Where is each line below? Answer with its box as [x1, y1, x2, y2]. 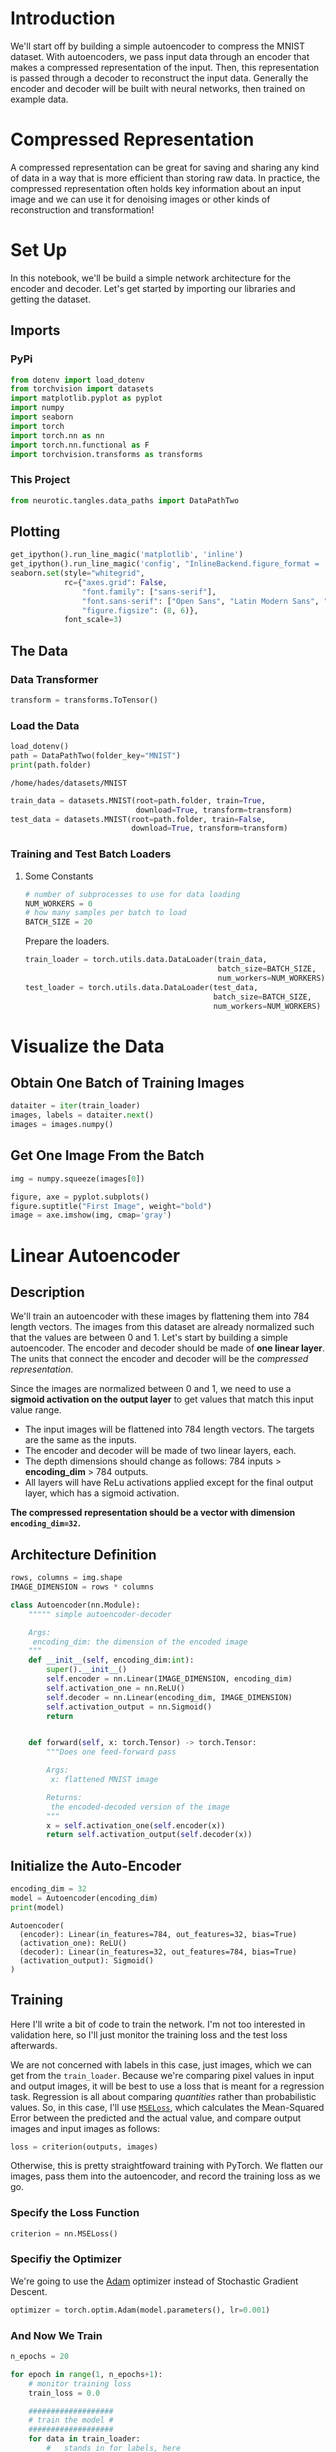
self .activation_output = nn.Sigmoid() [46, 1702, 213, 1712]
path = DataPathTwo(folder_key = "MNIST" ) [10, 751, 182, 761]
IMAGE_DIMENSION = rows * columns [10, 1582, 155, 1592]
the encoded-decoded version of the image [50, 1802, 230, 1812]
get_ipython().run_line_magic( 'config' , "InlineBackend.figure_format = [10, 559, 320, 569]
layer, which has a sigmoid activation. [24, 1487, 180, 1499]
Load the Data [10, 718, 80, 732]
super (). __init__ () [46, 1665, 128, 1675]
